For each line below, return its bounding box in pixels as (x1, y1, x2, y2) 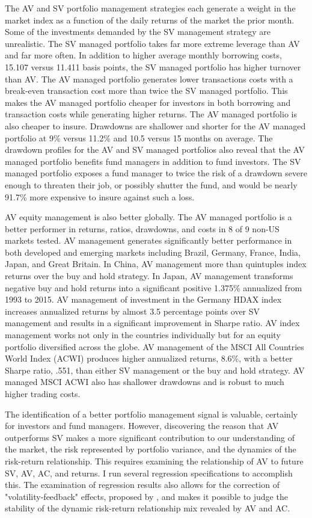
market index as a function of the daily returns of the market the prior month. (5, 13, 295, 26)
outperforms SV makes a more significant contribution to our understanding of (5, 431, 295, 443)
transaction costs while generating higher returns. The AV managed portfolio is (5, 108, 297, 120)
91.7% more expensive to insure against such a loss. (5, 190, 195, 203)
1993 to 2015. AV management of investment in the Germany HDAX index (5, 293, 282, 306)
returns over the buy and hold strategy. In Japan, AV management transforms (5, 270, 293, 282)
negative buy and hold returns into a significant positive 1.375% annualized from (5, 281, 302, 294)
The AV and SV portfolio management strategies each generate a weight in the (5, 2, 296, 14)
